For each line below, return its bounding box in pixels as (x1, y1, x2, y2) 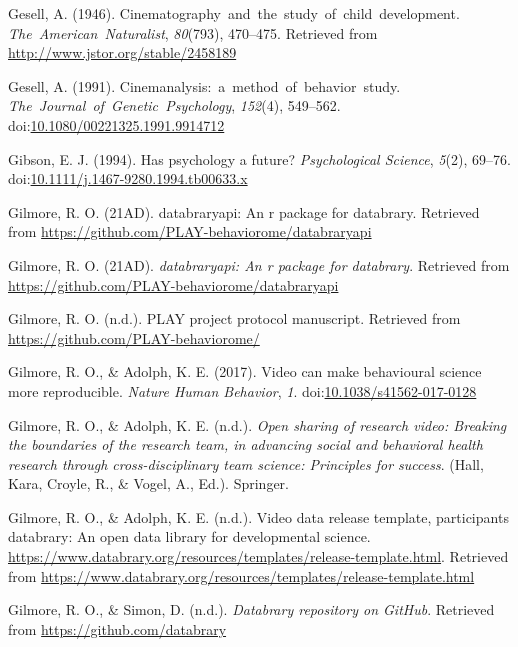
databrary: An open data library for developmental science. (8, 526, 371, 547)
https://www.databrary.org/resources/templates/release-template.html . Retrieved (8, 546, 509, 567)
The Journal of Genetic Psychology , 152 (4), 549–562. (8, 95, 341, 116)
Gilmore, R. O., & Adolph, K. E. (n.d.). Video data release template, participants (8, 506, 509, 527)
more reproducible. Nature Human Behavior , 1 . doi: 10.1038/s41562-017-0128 (8, 380, 477, 401)
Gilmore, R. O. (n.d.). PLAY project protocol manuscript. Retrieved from (8, 308, 461, 329)
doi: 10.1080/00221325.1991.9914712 (8, 114, 225, 135)
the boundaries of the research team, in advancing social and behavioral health (8, 434, 483, 455)
